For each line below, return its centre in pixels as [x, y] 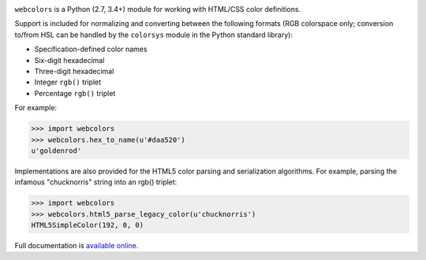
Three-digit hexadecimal [74, 71]
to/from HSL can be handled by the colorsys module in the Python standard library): [154, 35]
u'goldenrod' [56, 150]
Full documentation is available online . [77, 246]
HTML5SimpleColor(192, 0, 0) [88, 225]
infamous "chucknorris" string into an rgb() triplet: [96, 182]
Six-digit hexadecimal [69, 60]
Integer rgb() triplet [68, 82]
